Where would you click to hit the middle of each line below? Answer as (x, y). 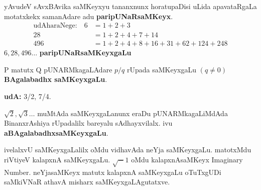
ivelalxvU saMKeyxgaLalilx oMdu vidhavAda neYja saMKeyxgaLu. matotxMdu (128, 150)
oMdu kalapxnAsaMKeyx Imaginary (187, 160)
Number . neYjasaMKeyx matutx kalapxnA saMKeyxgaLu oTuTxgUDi (113, 172)
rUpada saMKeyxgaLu (161, 69)
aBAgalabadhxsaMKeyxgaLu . (56, 132)
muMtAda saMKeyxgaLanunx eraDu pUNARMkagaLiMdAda (133, 113)
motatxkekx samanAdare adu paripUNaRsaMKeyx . (89, 16)
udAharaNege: (55, 26)
